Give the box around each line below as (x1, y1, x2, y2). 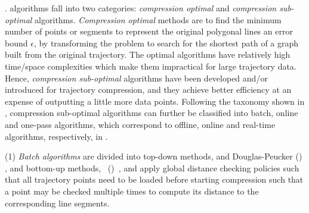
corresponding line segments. (5, 196, 110, 209)
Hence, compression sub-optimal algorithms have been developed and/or (5, 71, 268, 84)
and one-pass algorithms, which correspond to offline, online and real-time (5, 118, 276, 130)
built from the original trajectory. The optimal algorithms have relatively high (5, 48, 291, 61)
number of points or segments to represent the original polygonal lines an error (5, 25, 293, 37)
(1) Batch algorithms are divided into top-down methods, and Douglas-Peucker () (5, 150, 302, 162)
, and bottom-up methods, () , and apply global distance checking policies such (5, 161, 299, 174)
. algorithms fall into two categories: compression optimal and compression (5, 2, 277, 14)
